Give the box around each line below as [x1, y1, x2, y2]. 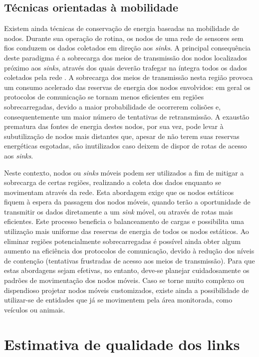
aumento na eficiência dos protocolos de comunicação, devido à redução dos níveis [4, 245, 255, 256]
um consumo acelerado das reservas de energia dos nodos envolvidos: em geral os [4, 81, 251, 92]
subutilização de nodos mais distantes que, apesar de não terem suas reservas [4, 130, 240, 141]
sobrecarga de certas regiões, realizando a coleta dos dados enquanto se [4, 177, 221, 187]
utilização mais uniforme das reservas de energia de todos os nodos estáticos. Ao [4, 226, 249, 236]
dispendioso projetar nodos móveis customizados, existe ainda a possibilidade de [4, 284, 249, 295]
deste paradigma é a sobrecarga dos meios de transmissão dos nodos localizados [4, 52, 247, 62]
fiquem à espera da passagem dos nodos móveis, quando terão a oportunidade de [4, 196, 251, 207]
